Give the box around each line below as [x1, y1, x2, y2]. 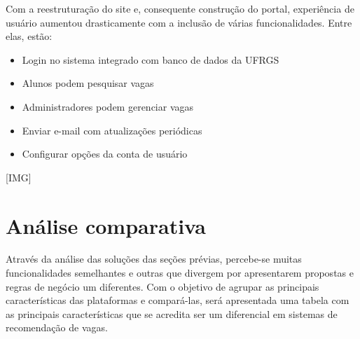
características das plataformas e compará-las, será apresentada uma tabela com [6, 293, 349, 307]
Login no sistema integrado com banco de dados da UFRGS [22, 52, 279, 67]
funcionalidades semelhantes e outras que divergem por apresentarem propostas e [6, 265, 354, 280]
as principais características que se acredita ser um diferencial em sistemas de [6, 306, 338, 321]
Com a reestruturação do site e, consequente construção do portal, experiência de [6, 1, 354, 15]
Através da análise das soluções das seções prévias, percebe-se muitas [6, 251, 302, 266]
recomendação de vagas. [6, 320, 108, 335]
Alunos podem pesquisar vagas [22, 76, 154, 90]
